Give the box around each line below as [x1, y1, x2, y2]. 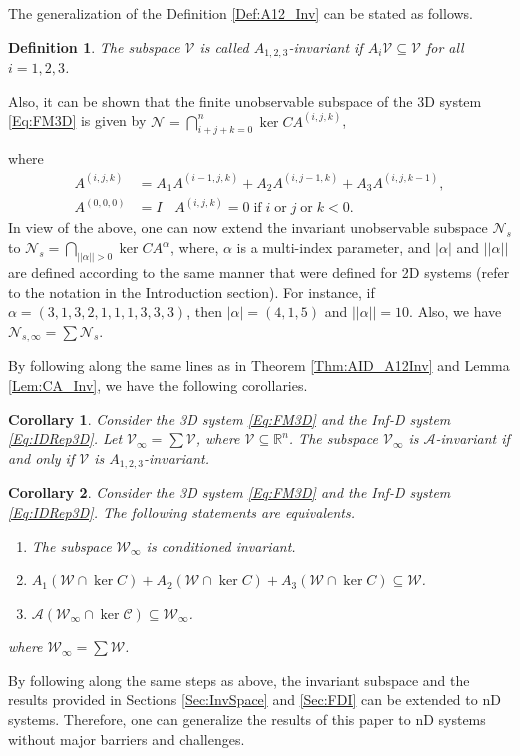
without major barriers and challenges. [8, 728, 245, 749]
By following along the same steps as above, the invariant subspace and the [8, 669, 470, 690]
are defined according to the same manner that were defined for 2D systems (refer [8, 261, 510, 282]
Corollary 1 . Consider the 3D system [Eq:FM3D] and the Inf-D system [8, 408, 451, 429]
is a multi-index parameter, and [236, 237, 431, 258]
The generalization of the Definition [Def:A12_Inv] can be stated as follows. [8, 3, 474, 23]
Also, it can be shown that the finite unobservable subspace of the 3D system [8, 90, 482, 111]
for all [425, 36, 464, 57]
